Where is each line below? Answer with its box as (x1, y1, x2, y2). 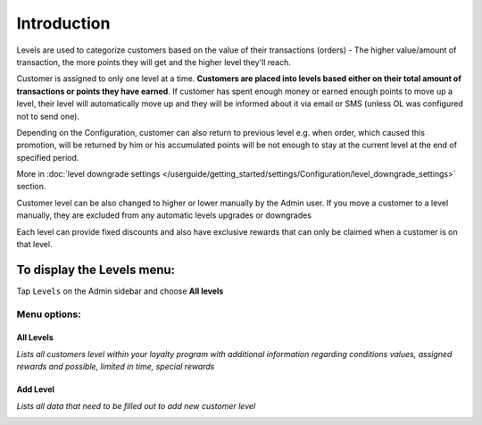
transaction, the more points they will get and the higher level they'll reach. (16, 56, 292, 67)
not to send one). (16, 111, 80, 121)
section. (16, 181, 46, 192)
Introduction (16, 13, 111, 33)
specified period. (16, 152, 79, 162)
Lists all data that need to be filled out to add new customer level (16, 400, 256, 411)
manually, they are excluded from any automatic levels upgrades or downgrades (16, 210, 312, 221)
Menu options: (16, 308, 81, 321)
